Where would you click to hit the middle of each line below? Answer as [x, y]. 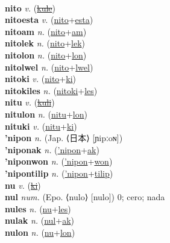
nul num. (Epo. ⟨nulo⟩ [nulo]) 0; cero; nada [85, 197]
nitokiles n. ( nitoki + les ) [51, 90]
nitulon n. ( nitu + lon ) [46, 114]
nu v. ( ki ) [23, 185]
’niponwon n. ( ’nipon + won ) [59, 161]
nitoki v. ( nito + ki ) [40, 79]
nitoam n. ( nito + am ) [46, 31]
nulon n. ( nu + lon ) [40, 232]
